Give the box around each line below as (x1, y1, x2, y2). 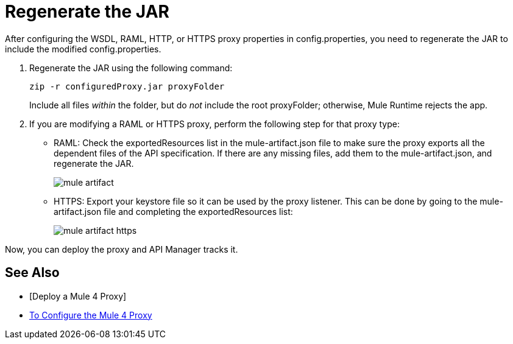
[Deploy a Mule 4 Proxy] (29, 290, 127, 301)
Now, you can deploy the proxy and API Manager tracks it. (5, 244, 238, 254)
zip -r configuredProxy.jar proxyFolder (29, 81, 225, 91)
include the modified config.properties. (5, 43, 161, 54)
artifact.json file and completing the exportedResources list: (54, 206, 293, 217)
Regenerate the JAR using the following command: (29, 62, 233, 73)
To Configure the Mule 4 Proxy (29, 309, 152, 320)
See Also (5, 265, 60, 281)
